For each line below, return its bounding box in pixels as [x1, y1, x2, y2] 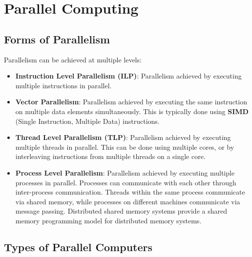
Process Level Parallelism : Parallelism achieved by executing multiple [15, 167, 235, 178]
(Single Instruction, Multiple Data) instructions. [15, 116, 160, 126]
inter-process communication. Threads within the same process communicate [15, 187, 245, 197]
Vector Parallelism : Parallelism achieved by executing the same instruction [15, 97, 247, 107]
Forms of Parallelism [4, 31, 110, 46]
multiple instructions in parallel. [15, 80, 112, 90]
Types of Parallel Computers [4, 239, 152, 254]
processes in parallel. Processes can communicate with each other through [15, 177, 236, 187]
